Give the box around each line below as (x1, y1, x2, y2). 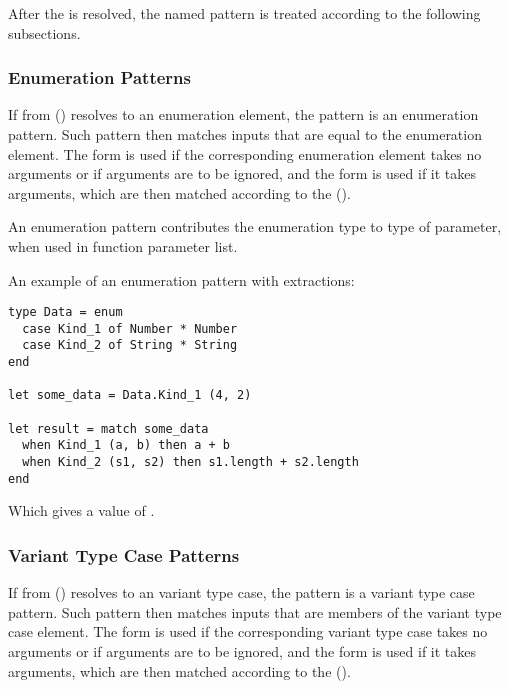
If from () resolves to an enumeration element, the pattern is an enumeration (8, 104, 479, 125)
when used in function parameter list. (8, 235, 238, 256)
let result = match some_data (8, 421, 209, 436)
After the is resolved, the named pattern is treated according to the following (8, 3, 481, 23)
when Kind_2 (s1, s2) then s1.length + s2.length (22, 455, 359, 470)
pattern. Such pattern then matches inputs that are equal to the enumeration (8, 124, 482, 144)
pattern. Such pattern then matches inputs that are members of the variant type (8, 601, 502, 622)
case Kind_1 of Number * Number (22, 321, 238, 336)
